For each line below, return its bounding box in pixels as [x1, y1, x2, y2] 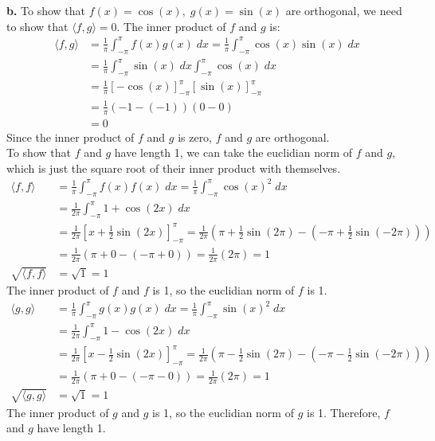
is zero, [178, 128, 213, 145]
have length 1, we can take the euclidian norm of [114, 144, 353, 161]
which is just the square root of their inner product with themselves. [6, 159, 341, 176]
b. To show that [6, 2, 86, 18]
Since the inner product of [6, 128, 135, 145]
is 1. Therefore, [306, 404, 381, 420]
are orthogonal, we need [285, 2, 402, 18]
